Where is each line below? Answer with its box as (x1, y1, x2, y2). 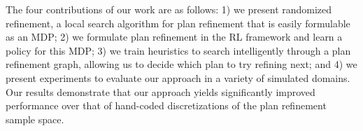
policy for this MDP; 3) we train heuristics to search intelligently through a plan (6, 43, 351, 57)
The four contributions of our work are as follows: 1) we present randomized (6, 2, 332, 16)
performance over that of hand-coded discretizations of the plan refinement (6, 98, 327, 113)
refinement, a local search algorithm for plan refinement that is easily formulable (6, 15, 350, 30)
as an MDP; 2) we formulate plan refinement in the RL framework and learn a (6, 29, 343, 44)
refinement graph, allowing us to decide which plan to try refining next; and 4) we (6, 57, 357, 71)
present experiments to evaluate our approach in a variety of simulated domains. (6, 70, 350, 85)
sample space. (6, 111, 64, 126)
